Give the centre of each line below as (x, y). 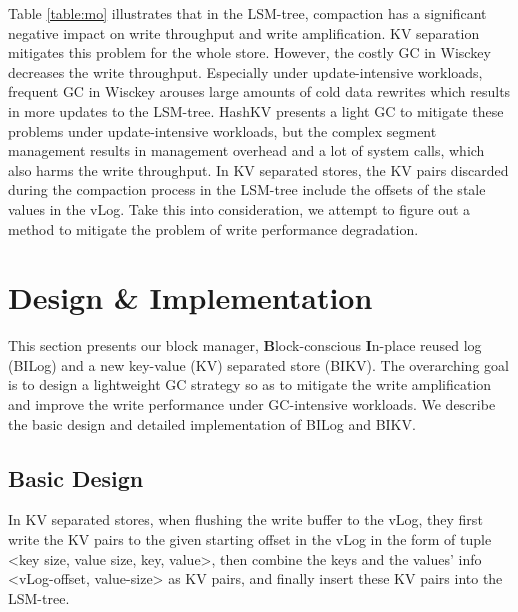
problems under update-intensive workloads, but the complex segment (222, 130)
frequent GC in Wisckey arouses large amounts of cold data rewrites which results (259, 91)
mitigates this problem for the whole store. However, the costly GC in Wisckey (249, 52)
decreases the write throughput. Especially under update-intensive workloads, (245, 71)
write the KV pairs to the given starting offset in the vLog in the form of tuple (250, 539)
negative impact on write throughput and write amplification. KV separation (244, 32)
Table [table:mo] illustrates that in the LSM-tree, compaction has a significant (247, 13)
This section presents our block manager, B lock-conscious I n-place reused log (245, 345)
